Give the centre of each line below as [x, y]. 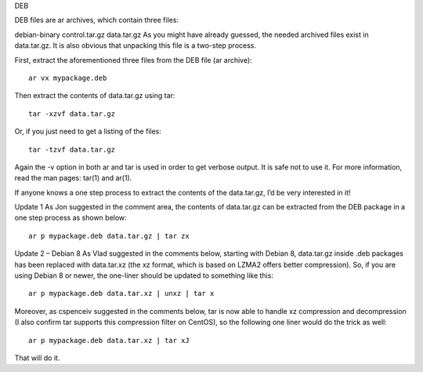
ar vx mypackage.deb [68, 78]
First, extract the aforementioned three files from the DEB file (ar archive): [133, 60]
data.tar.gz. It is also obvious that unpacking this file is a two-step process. [136, 46]
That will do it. [37, 358]
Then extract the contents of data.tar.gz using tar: [95, 96]
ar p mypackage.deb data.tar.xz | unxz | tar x [121, 294]
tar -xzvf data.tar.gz [72, 113]
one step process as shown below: [70, 218]
